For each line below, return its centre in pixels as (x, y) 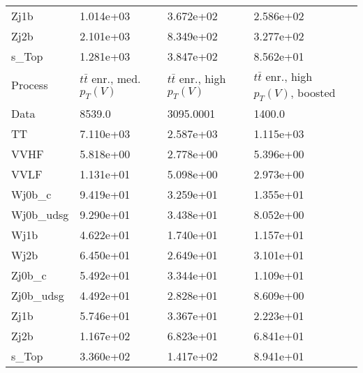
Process (30, 85)
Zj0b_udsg (38, 296)
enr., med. (116, 78)
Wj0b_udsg (40, 215)
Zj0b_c (29, 275)
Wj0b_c (31, 195)
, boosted (313, 92)
